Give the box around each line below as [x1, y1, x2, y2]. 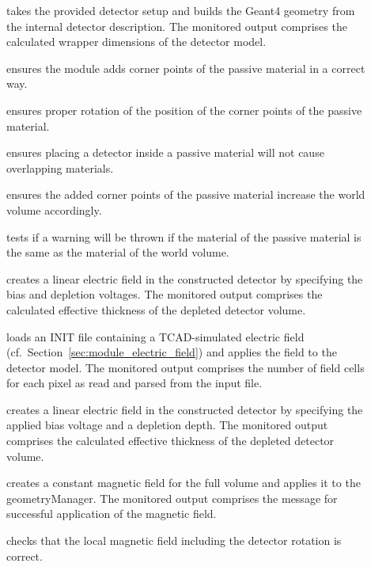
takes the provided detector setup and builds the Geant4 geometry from [6, 2, 355, 18]
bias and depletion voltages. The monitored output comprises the [6, 286, 323, 303]
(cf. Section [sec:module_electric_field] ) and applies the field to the [6, 344, 337, 360]
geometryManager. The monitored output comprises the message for [6, 489, 338, 506]
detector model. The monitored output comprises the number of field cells [6, 359, 365, 375]
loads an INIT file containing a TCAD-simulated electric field [6, 328, 305, 344]
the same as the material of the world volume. [6, 244, 229, 261]
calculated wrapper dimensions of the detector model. [6, 33, 267, 50]
